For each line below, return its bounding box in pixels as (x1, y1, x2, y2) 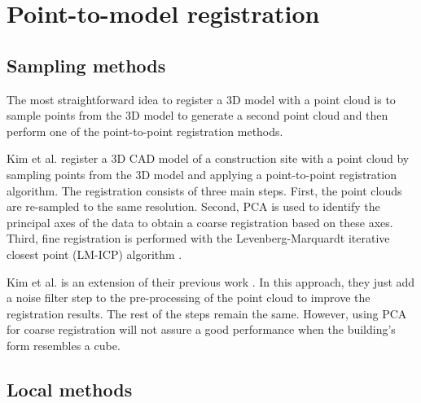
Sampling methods (7, 52, 166, 77)
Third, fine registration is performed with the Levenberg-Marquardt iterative (7, 230, 390, 247)
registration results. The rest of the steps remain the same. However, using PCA (7, 304, 407, 322)
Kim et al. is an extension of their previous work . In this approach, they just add (7, 273, 415, 290)
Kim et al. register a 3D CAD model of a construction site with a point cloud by (7, 150, 410, 167)
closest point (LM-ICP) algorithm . (7, 245, 182, 262)
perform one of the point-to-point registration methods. (7, 122, 283, 139)
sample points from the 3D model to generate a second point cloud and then (7, 107, 388, 124)
